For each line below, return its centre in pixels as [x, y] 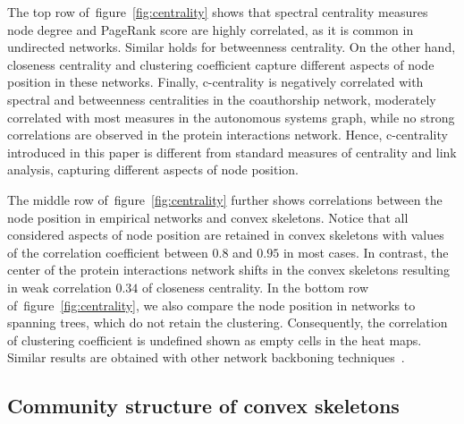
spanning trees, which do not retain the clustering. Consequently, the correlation [228, 322]
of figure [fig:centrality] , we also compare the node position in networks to [211, 305]
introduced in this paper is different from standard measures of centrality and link [232, 152]
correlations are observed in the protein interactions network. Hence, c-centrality [228, 135]
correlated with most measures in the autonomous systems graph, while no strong [231, 117]
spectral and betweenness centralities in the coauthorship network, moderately [222, 99]
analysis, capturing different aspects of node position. [153, 170]
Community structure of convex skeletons [203, 406]
